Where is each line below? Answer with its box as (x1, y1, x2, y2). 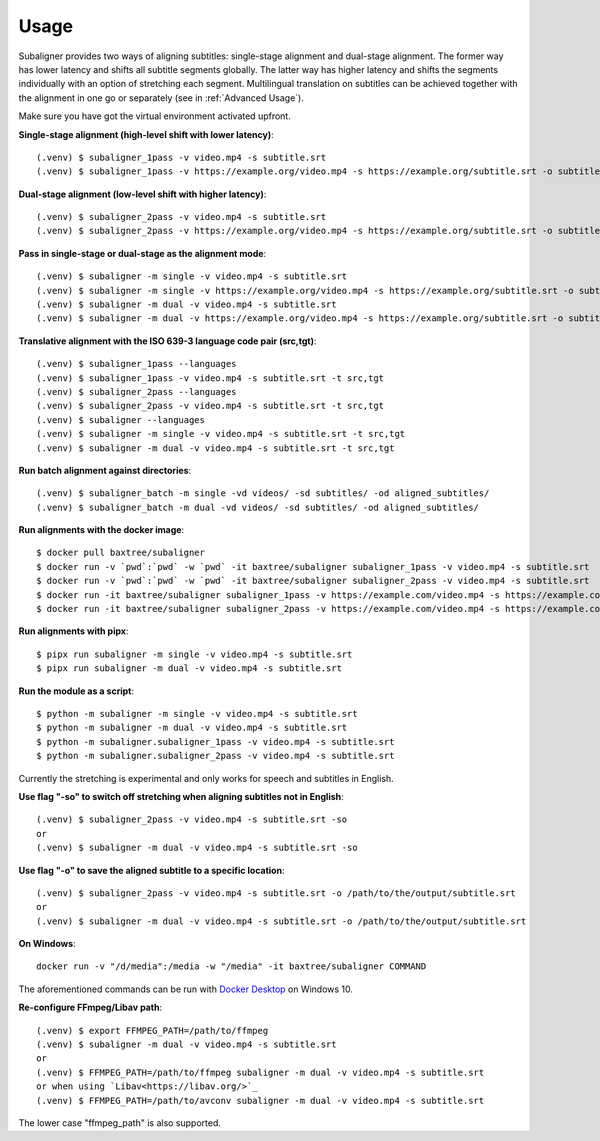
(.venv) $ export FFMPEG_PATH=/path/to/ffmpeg (36, 1025, 269, 1036)
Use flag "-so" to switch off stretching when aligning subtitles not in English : (18, 790, 344, 802)
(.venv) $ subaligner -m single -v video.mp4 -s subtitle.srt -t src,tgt (36, 428, 406, 440)
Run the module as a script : (18, 685, 135, 697)
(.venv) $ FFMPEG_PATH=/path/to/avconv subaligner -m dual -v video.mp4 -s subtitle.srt (36, 1095, 485, 1106)
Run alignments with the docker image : (18, 524, 185, 536)
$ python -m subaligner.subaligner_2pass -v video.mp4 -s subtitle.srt (36, 750, 395, 762)
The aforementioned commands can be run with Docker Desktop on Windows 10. (18, 983, 354, 995)
